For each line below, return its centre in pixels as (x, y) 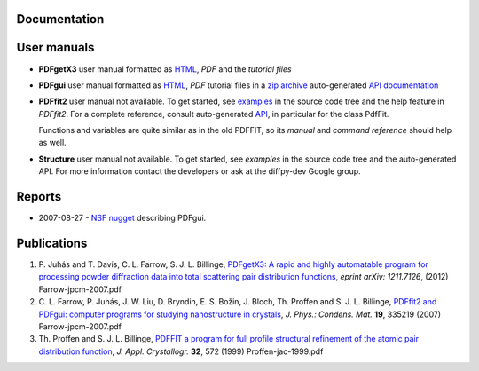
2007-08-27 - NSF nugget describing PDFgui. (122, 218)
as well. (52, 143)
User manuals (55, 47)
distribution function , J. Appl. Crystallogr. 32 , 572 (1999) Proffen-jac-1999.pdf (181, 351)
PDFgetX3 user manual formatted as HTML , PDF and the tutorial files (165, 69)
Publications (52, 243)
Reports (39, 197)
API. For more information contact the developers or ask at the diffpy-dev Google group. (200, 171)
